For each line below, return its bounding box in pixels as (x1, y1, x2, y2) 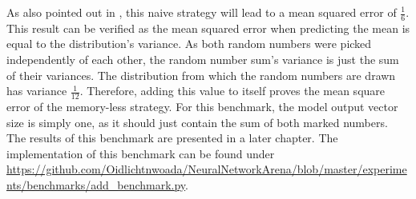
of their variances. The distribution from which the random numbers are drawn (6, 66, 396, 83)
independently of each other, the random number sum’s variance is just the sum (6, 51, 399, 68)
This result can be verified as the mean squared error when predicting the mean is (6, 19, 410, 36)
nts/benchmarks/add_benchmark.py (6, 177, 186, 193)
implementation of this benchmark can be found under (6, 145, 275, 161)
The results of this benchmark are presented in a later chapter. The (6, 129, 338, 146)
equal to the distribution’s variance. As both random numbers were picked (6, 35, 372, 52)
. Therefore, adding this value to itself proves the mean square (79, 82, 386, 99)
